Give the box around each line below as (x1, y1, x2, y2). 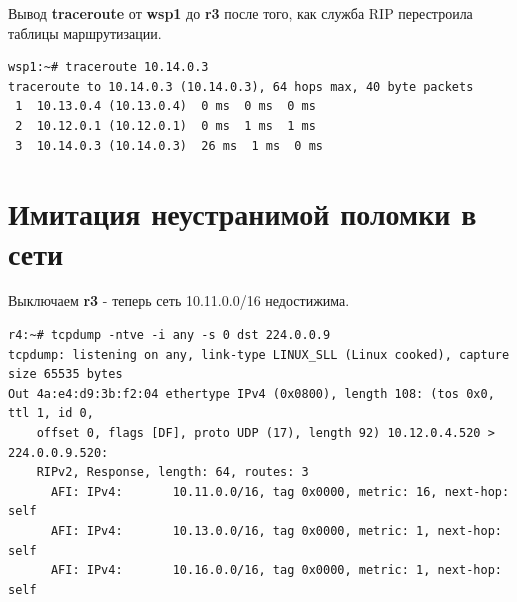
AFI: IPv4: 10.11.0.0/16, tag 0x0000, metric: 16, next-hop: (50, 484, 510, 499)
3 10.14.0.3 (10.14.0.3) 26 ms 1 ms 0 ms (15, 138, 323, 153)
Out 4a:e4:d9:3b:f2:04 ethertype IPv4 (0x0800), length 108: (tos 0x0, (8, 386, 495, 401)
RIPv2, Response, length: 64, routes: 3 (36, 465, 309, 480)
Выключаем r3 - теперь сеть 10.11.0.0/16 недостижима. (8, 290, 350, 311)
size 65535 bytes (8, 367, 123, 382)
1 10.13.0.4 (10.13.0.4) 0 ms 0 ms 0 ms (15, 99, 316, 114)
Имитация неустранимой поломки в (8, 193, 477, 234)
